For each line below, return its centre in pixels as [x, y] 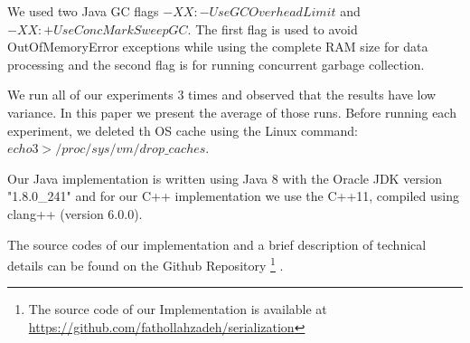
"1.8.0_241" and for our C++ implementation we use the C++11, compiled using [233, 196]
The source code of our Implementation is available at [178, 309]
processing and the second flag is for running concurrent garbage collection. [216, 64]
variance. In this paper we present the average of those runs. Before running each [232, 112]
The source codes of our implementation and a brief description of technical [217, 244]
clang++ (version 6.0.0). [75, 213]
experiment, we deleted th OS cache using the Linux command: [183, 130]
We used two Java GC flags [83, 11]
